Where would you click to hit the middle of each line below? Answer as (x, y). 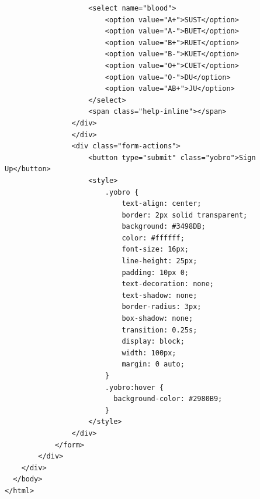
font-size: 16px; (155, 249)
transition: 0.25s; (160, 330)
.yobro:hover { (134, 387)
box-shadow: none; (157, 319)
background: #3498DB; (164, 227)
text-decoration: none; (168, 284)
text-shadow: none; (160, 295)
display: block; (153, 342)
